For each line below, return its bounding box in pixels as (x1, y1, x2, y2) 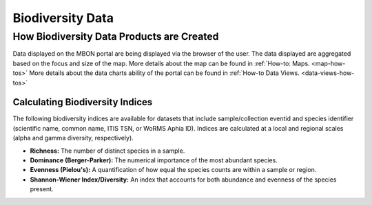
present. (30, 185, 54, 193)
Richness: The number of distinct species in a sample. (30, 147, 185, 155)
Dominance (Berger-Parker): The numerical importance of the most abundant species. (30, 156, 278, 164)
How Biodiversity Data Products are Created (12, 30, 219, 43)
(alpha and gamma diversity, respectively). (12, 134, 134, 142)
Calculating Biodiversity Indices (12, 96, 153, 108)
